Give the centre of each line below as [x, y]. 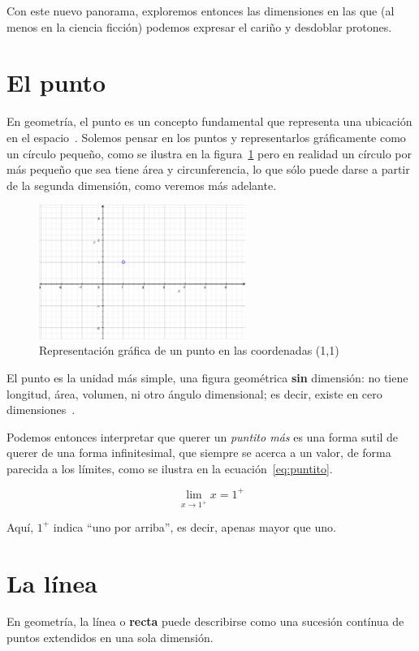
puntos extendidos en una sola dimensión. [110, 638]
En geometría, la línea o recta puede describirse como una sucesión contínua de [205, 621]
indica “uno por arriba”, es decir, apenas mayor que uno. [194, 526]
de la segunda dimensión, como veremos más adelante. [142, 185]
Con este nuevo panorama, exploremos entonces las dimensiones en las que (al [201, 11]
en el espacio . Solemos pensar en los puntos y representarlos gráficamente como [206, 137]
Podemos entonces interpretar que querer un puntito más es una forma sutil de [203, 436]
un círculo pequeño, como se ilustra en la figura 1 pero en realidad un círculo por [209, 153]
